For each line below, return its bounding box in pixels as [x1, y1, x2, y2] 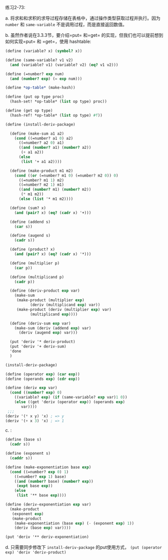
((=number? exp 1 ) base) [14, 474, 67, 479]
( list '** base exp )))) [16, 493, 67, 498]
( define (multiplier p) [10, 260, 60, 266]
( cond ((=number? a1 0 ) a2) [14, 136, 73, 141]
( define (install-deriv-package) [5, 122, 76, 127]
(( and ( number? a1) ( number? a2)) [18, 145, 92, 150]
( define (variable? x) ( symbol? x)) [5, 48, 82, 53]
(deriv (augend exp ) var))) [18, 330, 78, 335]
